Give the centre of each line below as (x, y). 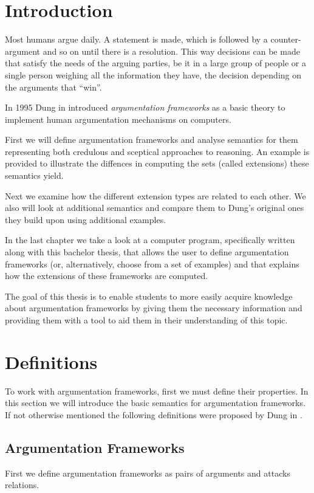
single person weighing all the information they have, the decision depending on (153, 74)
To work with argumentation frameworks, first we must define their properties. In (157, 391)
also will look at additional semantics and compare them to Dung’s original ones (155, 208)
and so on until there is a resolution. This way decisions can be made (171, 51)
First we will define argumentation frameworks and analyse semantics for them (152, 140)
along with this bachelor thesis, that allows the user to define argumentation (147, 252)
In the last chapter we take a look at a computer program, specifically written (150, 240)
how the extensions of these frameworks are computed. (107, 276)
